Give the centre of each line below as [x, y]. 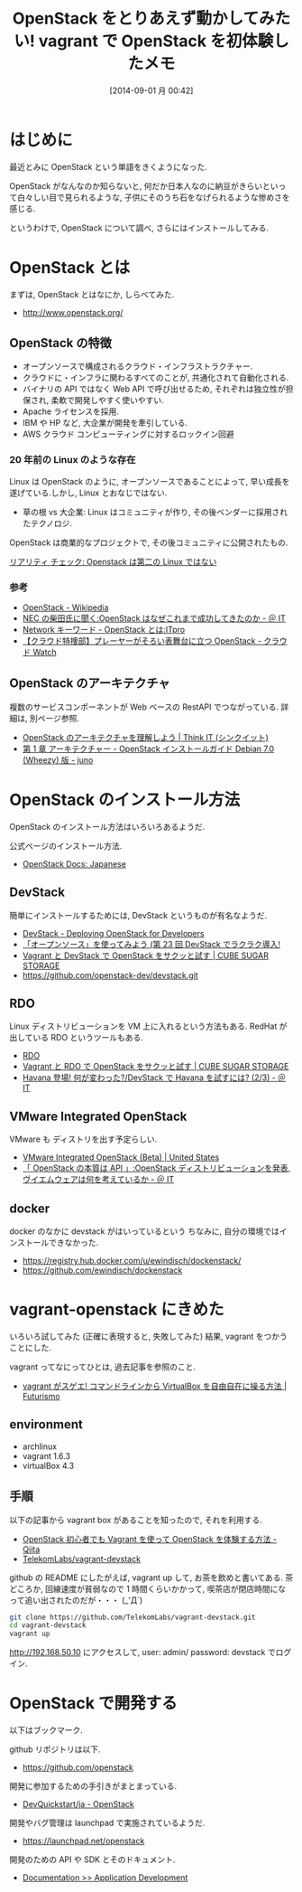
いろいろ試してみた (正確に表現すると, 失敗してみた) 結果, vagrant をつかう [149, 1336]
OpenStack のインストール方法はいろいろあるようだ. [107, 826]
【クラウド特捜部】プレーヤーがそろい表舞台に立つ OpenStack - [142, 641]
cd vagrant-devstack [48, 1625]
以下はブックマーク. [46, 1730]
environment [46, 1425]
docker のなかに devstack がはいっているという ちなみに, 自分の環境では [144, 1231]
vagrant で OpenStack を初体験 [156, 41]
